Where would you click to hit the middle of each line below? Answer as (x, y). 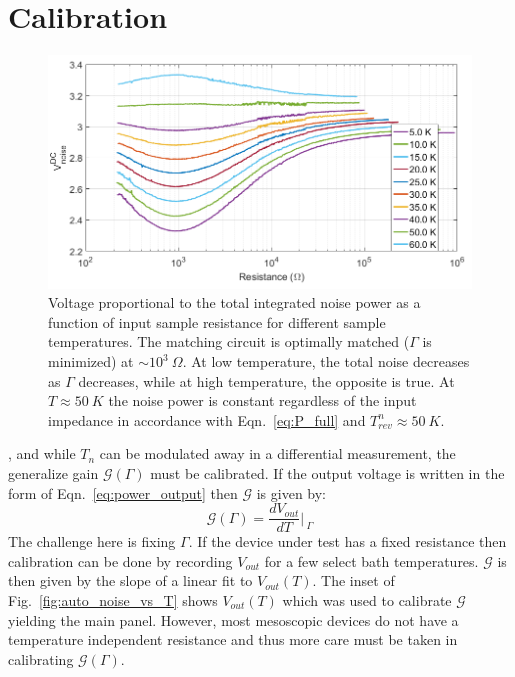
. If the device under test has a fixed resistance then (347, 541)
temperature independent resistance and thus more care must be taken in (233, 639)
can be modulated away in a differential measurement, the (277, 453)
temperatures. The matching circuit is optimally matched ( (229, 341)
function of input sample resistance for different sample (217, 321)
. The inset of (353, 580)
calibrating (41, 658)
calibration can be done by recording (120, 560)
